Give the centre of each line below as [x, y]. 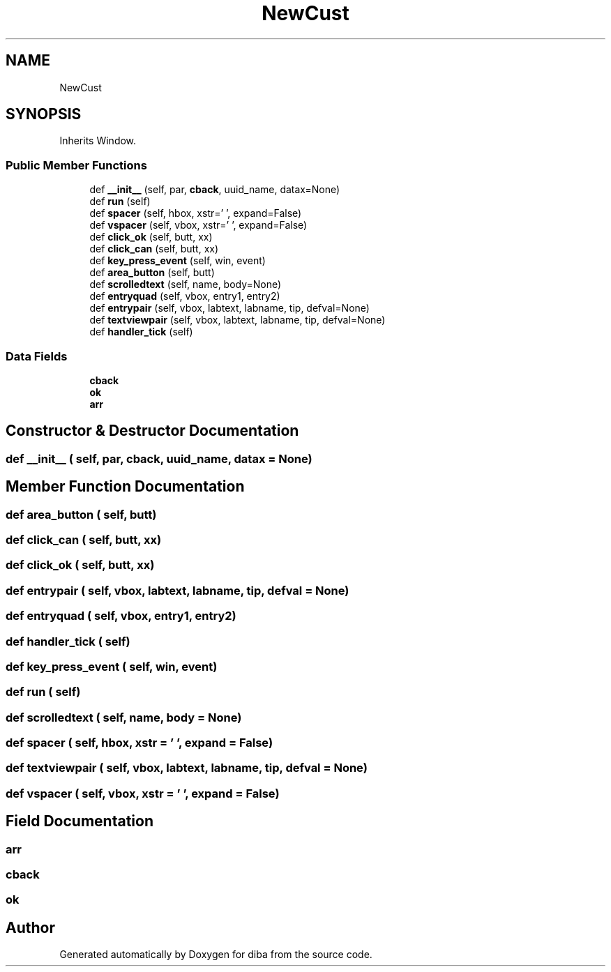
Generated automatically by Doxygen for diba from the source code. [216, 955]
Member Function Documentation [125, 487]
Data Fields [37, 356]
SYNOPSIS [44, 114]
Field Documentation [80, 821]
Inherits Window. [98, 141]
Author [30, 927]
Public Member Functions [76, 165]
